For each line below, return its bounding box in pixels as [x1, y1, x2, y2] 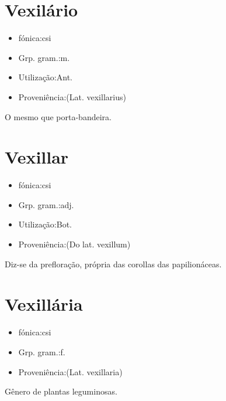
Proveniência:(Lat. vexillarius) [18, 90, 126, 103]
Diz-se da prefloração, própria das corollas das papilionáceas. [5, 257, 222, 270]
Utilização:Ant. [18, 71, 72, 83]
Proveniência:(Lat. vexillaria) [18, 365, 123, 378]
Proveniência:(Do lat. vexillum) [18, 238, 131, 250]
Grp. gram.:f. [18, 345, 65, 358]
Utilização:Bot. [18, 218, 72, 230]
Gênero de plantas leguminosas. [5, 385, 117, 397]
